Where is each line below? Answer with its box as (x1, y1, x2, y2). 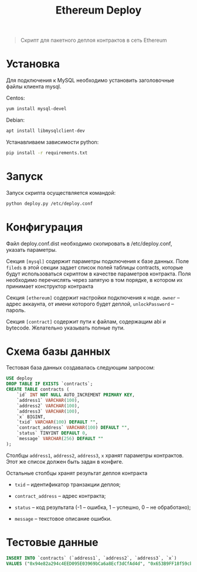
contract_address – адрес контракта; (14, 492, 106, 499)
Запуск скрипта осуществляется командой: (6, 189, 116, 196)
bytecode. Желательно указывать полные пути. (6, 324, 125, 331)
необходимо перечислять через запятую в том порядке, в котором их (6, 276, 183, 283)
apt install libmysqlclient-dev (6, 128, 85, 134)
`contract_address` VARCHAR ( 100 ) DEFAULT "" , (16, 425, 130, 431)
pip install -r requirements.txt (6, 149, 88, 156)
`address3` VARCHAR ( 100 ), (16, 408, 80, 414)
